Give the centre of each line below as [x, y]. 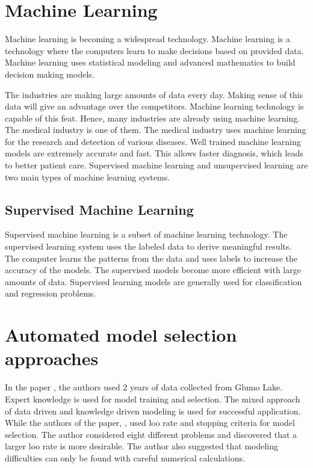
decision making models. [50, 74]
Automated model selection [121, 335]
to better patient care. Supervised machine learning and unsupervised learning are [156, 165]
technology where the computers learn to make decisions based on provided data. [154, 50]
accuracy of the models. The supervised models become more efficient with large [153, 270]
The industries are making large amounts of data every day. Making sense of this [154, 94]
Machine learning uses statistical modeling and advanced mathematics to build [150, 62]
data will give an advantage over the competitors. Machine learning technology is [154, 106]
